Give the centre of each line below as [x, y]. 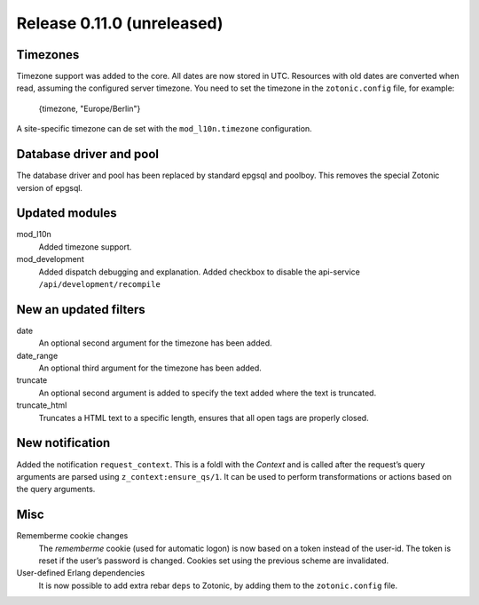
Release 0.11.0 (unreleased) [120, 23]
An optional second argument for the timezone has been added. [155, 343]
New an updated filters [81, 310]
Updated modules [67, 213]
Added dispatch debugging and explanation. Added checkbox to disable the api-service [200, 272]
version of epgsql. [50, 187]
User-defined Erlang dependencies [81, 573]
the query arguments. [56, 490]
